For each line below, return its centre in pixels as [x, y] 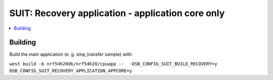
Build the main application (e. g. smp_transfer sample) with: [71, 54]
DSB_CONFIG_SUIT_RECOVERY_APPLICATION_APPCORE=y [71, 71]
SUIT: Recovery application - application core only [117, 13]
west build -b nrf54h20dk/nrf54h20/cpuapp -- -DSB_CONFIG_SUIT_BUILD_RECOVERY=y [113, 64]
